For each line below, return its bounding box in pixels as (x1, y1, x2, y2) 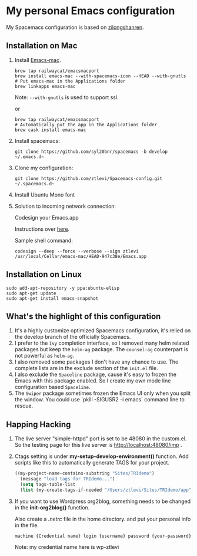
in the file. (14, 521, 39, 529)
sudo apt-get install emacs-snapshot (6, 295, 99, 302)
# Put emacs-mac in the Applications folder (14, 78, 126, 84)
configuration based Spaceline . (14, 384, 91, 391)
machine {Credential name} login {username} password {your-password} (14, 533, 192, 539)
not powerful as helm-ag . (14, 352, 75, 359)
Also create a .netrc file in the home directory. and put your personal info (14, 515, 191, 522)
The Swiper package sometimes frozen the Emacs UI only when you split (14, 390, 191, 397)
